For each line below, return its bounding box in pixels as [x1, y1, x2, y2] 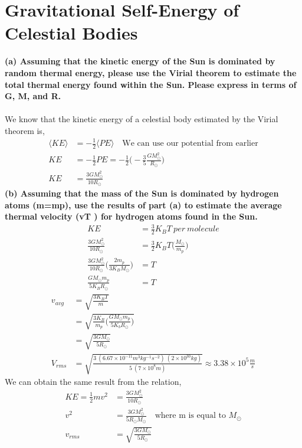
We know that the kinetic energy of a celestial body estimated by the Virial [5, 113, 278, 125]
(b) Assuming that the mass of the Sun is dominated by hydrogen [5, 187, 279, 199]
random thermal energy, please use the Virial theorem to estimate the [5, 66, 297, 79]
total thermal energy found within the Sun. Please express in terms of [5, 78, 297, 90]
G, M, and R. [5, 90, 61, 102]
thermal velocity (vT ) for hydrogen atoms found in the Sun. [5, 210, 258, 223]
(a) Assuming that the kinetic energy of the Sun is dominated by [5, 55, 275, 67]
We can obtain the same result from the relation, [5, 375, 182, 387]
